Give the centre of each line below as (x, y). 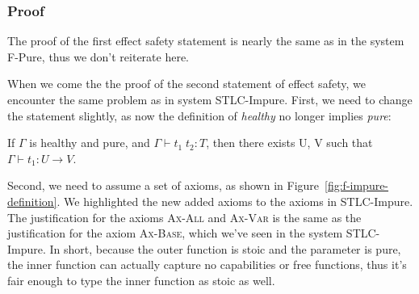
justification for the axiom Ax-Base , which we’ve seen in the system (175, 233)
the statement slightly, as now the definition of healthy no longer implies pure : (199, 115)
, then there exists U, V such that (289, 143)
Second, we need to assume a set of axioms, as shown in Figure (163, 185)
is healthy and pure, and (90, 143)
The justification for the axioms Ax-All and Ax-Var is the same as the (184, 217)
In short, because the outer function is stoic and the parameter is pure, (225, 248)
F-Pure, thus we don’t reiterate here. (98, 56)
